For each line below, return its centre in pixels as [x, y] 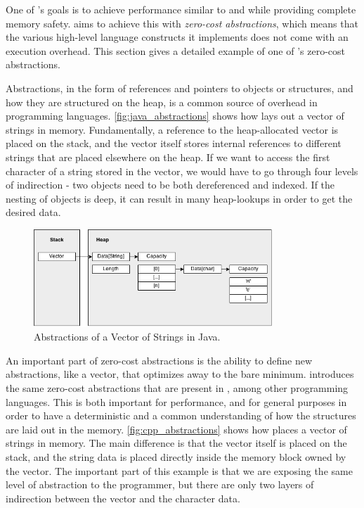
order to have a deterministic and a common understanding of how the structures [181, 415]
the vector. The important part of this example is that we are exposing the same [179, 470]
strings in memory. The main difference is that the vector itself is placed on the [176, 443]
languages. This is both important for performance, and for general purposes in [176, 401]
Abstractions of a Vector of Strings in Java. [127, 337]
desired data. [33, 212]
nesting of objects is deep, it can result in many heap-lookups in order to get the [179, 198]
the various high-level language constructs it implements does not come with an [177, 37]
